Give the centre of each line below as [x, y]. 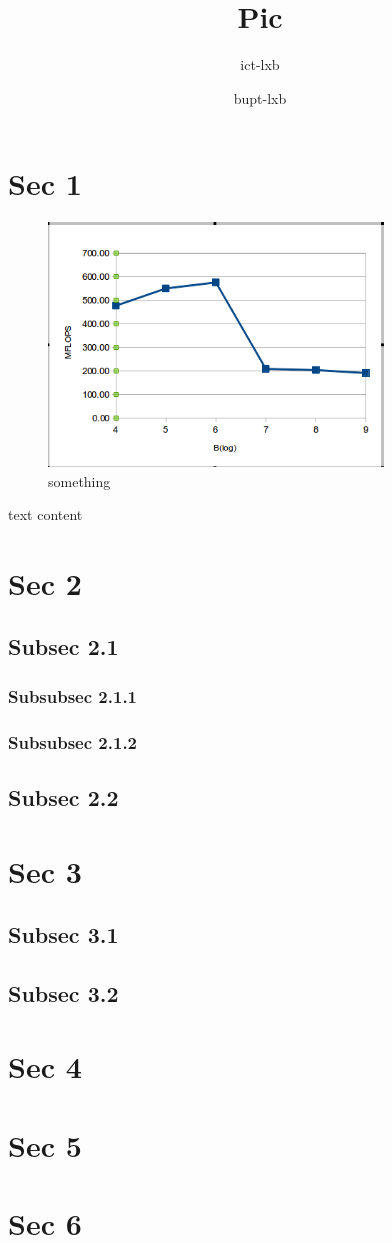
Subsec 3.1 [63, 934]
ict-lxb [260, 64]
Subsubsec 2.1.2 [73, 741]
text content [45, 514]
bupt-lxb [260, 97]
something [79, 480]
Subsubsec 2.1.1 [73, 695]
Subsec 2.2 [63, 796]
